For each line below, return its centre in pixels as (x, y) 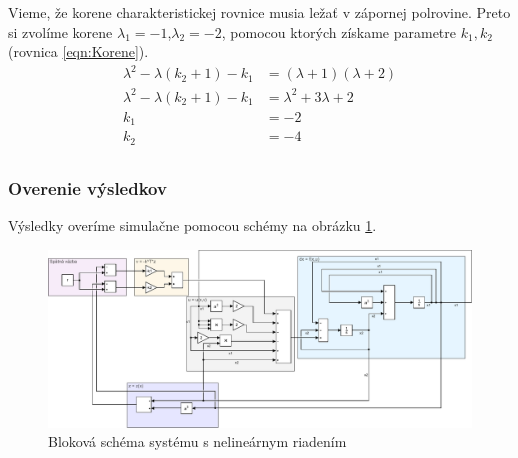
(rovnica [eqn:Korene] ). (78, 51)
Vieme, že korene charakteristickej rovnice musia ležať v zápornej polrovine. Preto (259, 12)
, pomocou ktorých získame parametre (339, 31)
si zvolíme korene (60, 31)
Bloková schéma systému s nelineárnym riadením (197, 441)
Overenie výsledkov (87, 187)
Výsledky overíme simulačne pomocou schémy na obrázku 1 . (192, 225)
